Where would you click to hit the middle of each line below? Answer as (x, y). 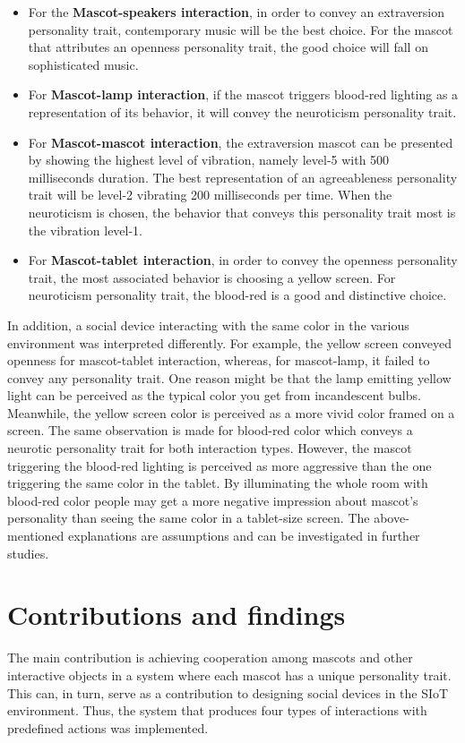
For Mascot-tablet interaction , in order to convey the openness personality (243, 260)
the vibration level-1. (86, 230)
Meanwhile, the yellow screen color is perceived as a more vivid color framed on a (231, 412)
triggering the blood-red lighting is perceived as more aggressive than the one (220, 465)
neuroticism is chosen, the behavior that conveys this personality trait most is (242, 212)
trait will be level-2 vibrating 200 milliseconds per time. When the (210, 195)
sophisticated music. (83, 64)
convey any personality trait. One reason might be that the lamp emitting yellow (229, 377)
